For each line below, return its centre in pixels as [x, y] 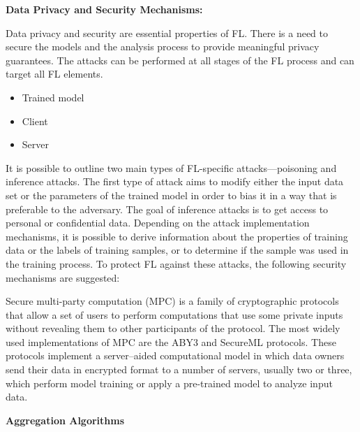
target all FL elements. [54, 74]
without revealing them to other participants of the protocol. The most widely [173, 328]
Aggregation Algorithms [65, 420]
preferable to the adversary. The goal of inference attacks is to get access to [167, 209]
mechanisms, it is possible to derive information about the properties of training [177, 236]
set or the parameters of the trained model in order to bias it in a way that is [171, 195]
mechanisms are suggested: [63, 277]
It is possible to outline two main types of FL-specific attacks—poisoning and [171, 167]
